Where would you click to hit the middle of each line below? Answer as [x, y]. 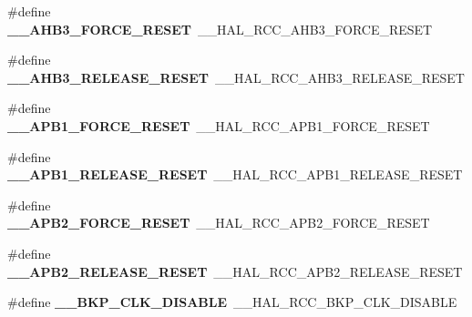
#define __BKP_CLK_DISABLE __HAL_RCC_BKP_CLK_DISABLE [232, 302]
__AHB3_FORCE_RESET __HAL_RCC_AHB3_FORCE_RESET [220, 29]
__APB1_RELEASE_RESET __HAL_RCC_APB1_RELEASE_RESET [235, 174]
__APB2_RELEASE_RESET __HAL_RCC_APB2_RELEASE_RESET [235, 271]
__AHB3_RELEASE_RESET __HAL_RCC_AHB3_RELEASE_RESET [236, 77]
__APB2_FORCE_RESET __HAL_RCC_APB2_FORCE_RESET [219, 223]
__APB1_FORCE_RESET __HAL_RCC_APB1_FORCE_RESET [219, 125]
